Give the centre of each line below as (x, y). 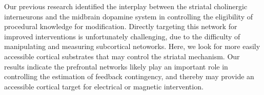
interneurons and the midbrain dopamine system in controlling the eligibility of (129, 16)
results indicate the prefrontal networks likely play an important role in (116, 66)
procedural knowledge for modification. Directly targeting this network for (121, 26)
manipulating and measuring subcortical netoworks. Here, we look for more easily (132, 46)
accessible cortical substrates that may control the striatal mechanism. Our (122, 56)
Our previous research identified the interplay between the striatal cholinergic (126, 6)
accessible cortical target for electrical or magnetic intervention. (104, 86)
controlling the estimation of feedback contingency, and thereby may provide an (129, 76)
